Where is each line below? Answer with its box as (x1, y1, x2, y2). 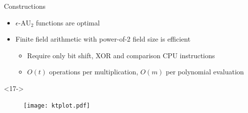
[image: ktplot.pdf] (23, 102, 90, 109)
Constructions (4, 1, 45, 11)
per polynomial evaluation (166, 67, 244, 77)
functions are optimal (36, 17, 100, 27)
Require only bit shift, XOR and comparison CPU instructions (27, 50, 215, 60)
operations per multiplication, (49, 67, 138, 77)
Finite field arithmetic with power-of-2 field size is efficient (15, 34, 191, 44)
